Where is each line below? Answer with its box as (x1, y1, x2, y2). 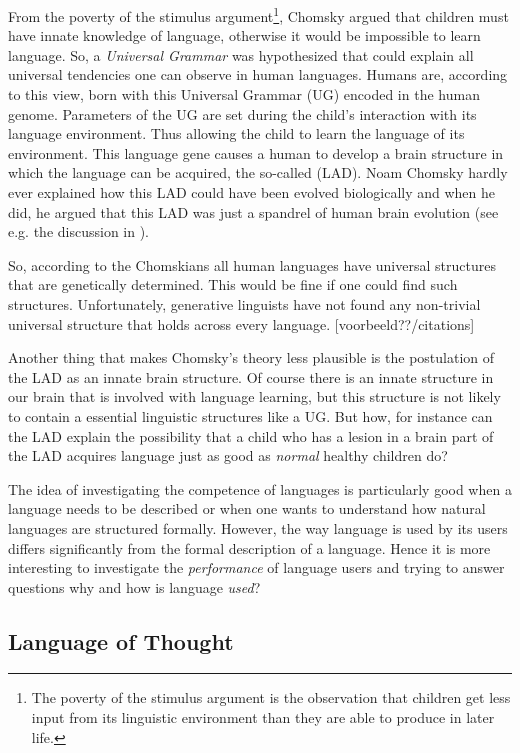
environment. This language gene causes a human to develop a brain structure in (8, 142, 504, 163)
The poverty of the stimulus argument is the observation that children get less (31, 687, 511, 708)
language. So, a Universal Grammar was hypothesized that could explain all (8, 44, 474, 65)
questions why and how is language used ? (8, 576, 261, 597)
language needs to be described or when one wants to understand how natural (8, 498, 486, 519)
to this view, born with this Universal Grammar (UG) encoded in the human (8, 84, 480, 105)
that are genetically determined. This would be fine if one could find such (8, 274, 458, 295)
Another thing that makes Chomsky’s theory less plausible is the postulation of (8, 347, 495, 368)
